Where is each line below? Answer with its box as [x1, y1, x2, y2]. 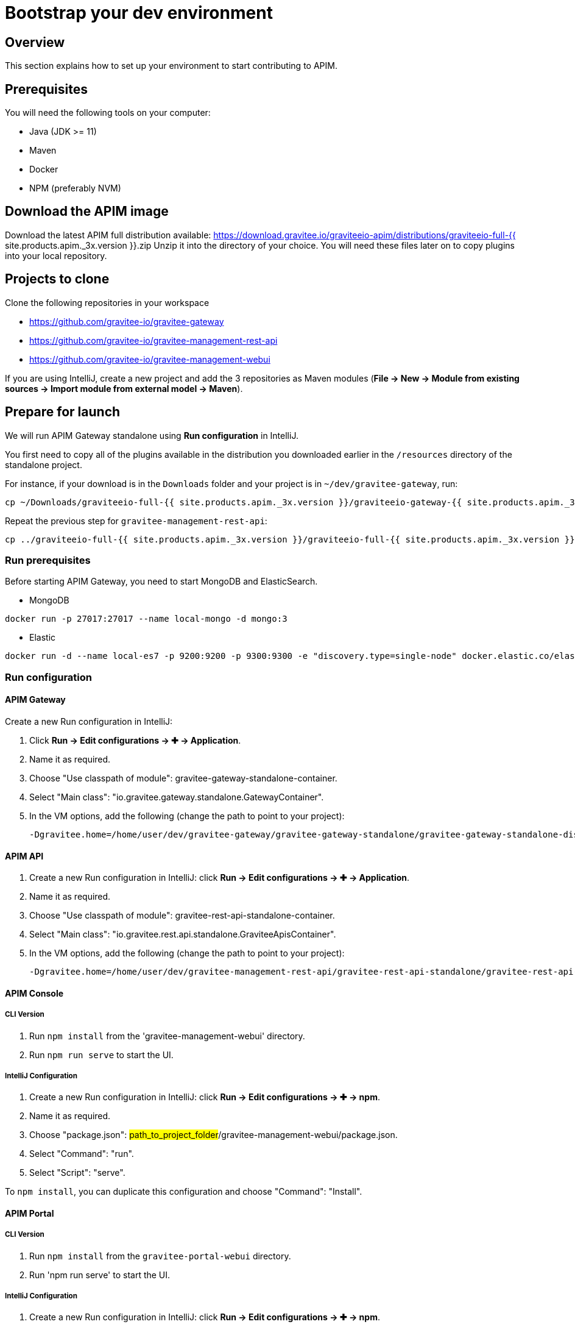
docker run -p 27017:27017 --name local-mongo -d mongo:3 [5, 614, 287, 624]
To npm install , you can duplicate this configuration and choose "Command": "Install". [5, 1186, 362, 1197]
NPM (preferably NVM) [29, 183, 121, 194]
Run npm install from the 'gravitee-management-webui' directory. [29, 1030, 305, 1041]
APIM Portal [5, 1208, 54, 1218]
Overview [5, 34, 65, 50]
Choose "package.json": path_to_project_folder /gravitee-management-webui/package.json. [29, 1130, 398, 1140]
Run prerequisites [5, 553, 91, 566]
